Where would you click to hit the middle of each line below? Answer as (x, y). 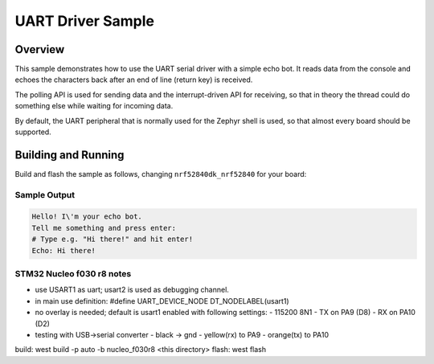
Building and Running (70, 155)
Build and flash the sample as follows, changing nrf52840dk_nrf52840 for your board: (161, 174)
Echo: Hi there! (64, 250)
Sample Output (45, 194)
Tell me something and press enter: (104, 228)
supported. (33, 132)
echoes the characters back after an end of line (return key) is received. (134, 80)
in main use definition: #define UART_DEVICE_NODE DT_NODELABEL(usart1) (162, 301)
